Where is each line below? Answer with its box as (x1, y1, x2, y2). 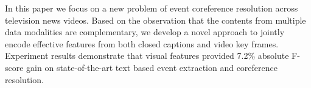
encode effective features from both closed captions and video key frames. (5, 37, 279, 50)
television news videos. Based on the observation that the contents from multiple (5, 13, 306, 26)
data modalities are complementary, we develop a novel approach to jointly (5, 25, 285, 38)
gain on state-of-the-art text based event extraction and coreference (26, 61, 278, 73)
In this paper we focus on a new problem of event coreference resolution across (5, 2, 298, 14)
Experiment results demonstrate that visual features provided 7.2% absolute (5, 49, 289, 62)
